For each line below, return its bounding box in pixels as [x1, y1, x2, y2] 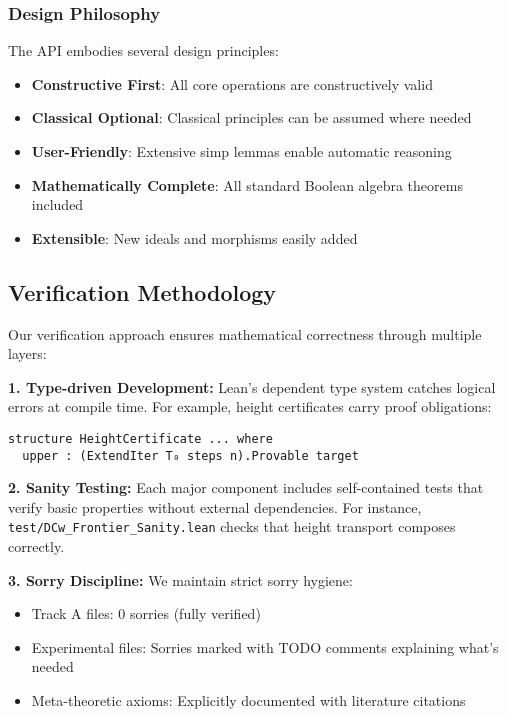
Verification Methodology [8, 276, 277, 307]
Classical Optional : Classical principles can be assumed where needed [31, 107, 472, 128]
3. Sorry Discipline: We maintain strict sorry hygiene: [8, 569, 353, 590]
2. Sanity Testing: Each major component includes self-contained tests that [8, 477, 484, 498]
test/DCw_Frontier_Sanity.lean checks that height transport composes [8, 516, 456, 537]
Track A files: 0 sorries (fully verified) [31, 603, 261, 624]
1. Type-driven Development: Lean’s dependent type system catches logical [8, 376, 496, 397]
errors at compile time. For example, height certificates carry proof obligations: [8, 396, 492, 417]
